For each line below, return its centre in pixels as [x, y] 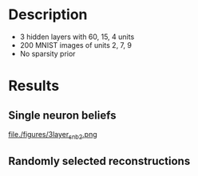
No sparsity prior [48, 53]
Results [34, 86]
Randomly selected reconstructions [99, 161]
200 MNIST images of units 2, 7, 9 [75, 45]
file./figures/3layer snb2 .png [53, 135]
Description [48, 15]
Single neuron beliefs [62, 115]
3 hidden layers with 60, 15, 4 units [77, 37]
